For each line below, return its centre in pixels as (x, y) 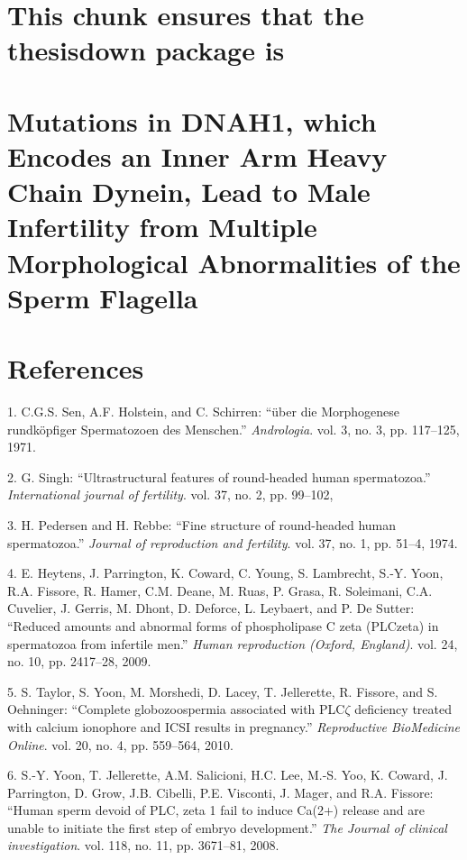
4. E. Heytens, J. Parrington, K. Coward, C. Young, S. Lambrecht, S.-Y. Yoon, (225, 573)
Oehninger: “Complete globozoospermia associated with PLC (176, 709)
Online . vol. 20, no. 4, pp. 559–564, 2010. (120, 744)
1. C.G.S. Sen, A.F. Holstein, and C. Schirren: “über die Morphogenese (204, 411)
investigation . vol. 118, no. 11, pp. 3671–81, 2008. (143, 845)
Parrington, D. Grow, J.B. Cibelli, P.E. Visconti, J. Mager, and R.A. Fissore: (220, 792)
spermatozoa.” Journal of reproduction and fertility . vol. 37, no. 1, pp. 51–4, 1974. (233, 542)
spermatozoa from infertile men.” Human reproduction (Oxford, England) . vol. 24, (233, 643)
